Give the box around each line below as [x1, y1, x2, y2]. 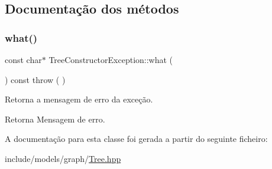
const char [5, 54, 42, 65]
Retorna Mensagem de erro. [5, 112, 105, 125]
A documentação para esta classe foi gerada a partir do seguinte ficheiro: [5, 132, 268, 145]
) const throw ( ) [5, 73, 66, 85]
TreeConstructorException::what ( [48, 54, 173, 65]
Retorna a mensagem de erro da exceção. [5, 93, 153, 105]
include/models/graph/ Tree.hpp [5, 152, 121, 164]
